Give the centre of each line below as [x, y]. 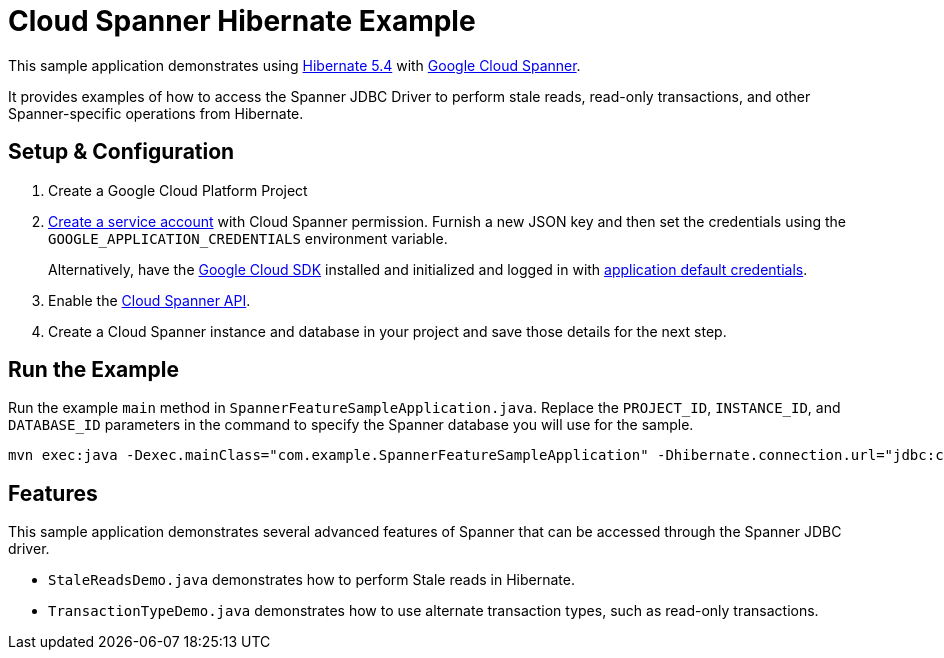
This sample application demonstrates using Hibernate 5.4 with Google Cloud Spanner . [294, 65]
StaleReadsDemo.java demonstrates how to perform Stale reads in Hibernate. [311, 580]
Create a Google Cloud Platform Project [178, 190]
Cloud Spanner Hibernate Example [242, 21]
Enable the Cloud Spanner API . [149, 300]
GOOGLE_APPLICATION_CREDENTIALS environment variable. [248, 238]
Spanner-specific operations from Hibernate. [156, 113]
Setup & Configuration [121, 152]
